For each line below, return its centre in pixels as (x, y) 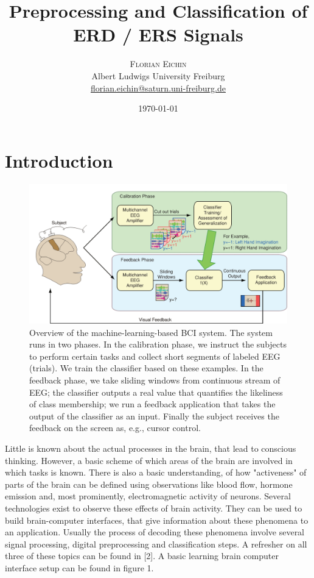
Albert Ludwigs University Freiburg (158, 75)
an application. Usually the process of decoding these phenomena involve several (155, 532)
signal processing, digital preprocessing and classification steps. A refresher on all (156, 544)
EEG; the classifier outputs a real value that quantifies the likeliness (156, 392)
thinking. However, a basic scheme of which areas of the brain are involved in (149, 460)
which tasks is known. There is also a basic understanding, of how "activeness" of (156, 472)
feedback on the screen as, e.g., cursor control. (115, 428)
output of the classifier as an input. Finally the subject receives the (154, 416)
